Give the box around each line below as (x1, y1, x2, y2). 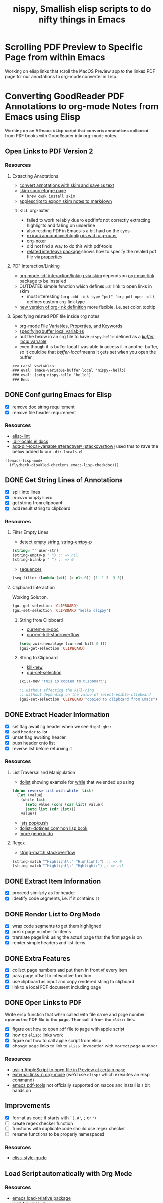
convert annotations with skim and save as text (19, 183, 114, 188)
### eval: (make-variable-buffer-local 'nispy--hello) (12, 368, 126, 373)
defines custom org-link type (26, 298, 85, 305)
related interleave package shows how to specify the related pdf (26, 248, 157, 254)
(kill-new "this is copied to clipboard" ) (19, 679, 107, 684)
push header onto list (12, 740, 55, 746)
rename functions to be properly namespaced (12, 1131, 105, 1137)
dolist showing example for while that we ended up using (19, 779, 134, 785)
